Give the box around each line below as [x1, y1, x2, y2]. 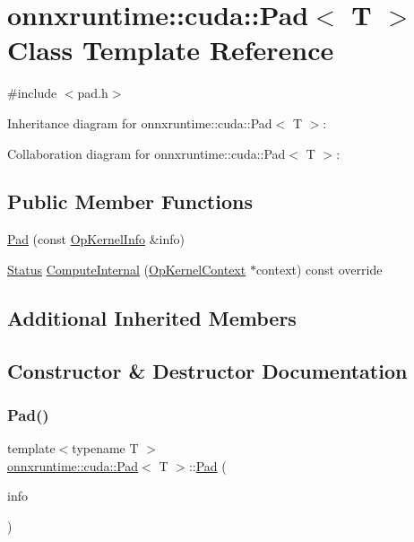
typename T [72, 439, 139, 458]
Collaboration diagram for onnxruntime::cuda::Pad [7, 144, 286, 162]
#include [7, 83, 57, 102]
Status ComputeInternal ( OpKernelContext [7, 259, 246, 278]
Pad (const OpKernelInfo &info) [7, 230, 185, 249]
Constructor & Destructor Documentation [7, 356, 408, 384]
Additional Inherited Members [7, 303, 297, 331]
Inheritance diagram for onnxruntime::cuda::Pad [7, 113, 272, 132]
